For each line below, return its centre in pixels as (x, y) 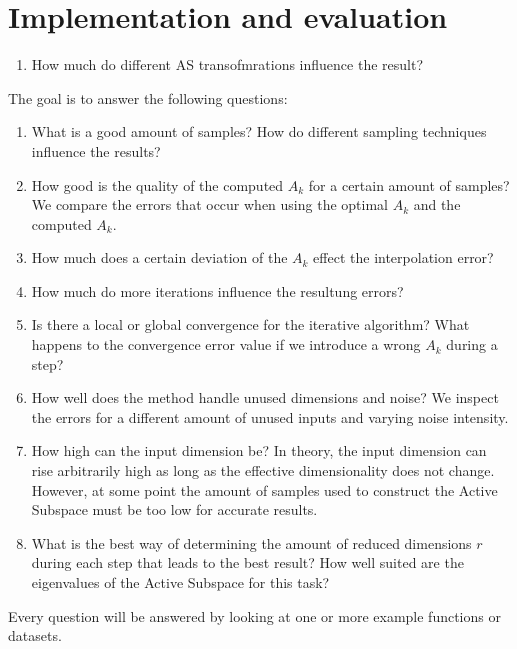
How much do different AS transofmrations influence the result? (227, 64)
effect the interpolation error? (403, 257)
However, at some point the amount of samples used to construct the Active (264, 489)
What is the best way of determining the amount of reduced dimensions (251, 542)
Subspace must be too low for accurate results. (174, 509)
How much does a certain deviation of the (159, 257)
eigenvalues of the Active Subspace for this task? (180, 582)
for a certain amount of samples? (409, 184)
